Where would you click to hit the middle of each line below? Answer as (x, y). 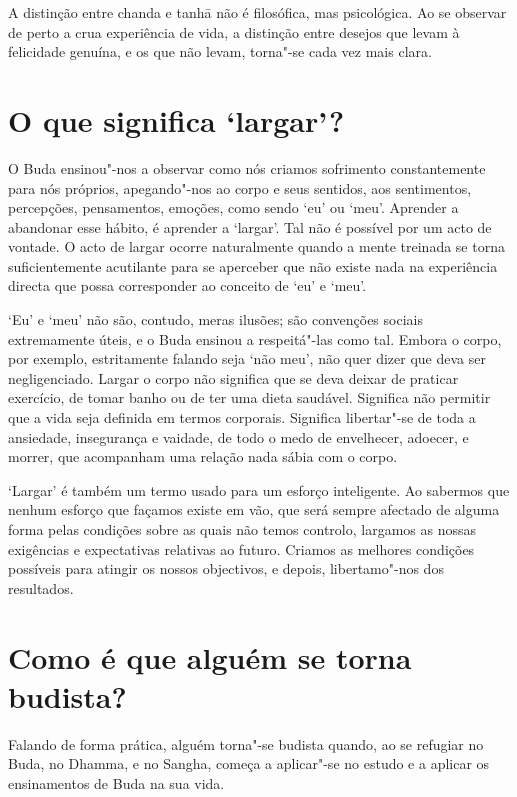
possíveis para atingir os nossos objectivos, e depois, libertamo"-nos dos (226, 568)
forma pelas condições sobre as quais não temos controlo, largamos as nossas (242, 529)
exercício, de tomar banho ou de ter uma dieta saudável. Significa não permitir (249, 397)
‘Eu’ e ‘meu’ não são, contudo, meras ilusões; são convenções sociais (215, 319)
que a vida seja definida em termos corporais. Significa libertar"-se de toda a (242, 417)
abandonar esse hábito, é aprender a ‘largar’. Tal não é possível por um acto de (250, 226)
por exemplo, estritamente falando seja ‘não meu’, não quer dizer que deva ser (247, 358)
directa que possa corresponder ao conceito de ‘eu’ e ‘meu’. (187, 285)
